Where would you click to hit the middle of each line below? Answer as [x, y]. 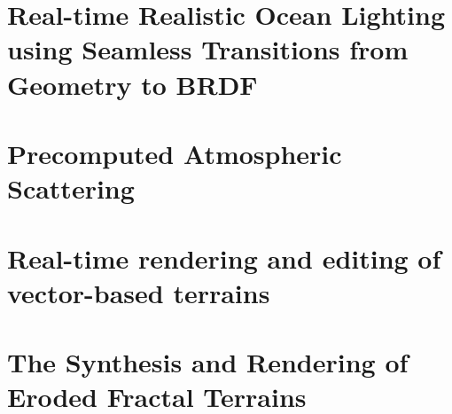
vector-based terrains [139, 292]
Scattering [71, 188]
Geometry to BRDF [132, 84]
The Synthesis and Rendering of [208, 362]
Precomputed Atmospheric [175, 153]
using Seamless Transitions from [208, 49]
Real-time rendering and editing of [224, 258]
